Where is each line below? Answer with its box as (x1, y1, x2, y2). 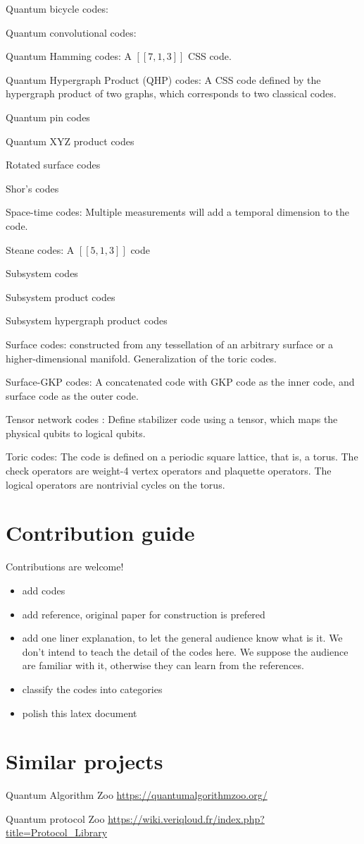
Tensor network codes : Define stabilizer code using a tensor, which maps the (6, 412, 338, 427)
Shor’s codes (6, 181, 59, 195)
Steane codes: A (6, 242, 75, 257)
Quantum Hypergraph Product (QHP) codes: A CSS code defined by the (6, 72, 321, 87)
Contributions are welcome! (6, 559, 124, 574)
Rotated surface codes (6, 157, 101, 172)
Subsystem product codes (6, 289, 115, 304)
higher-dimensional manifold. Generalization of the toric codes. (6, 350, 277, 365)
